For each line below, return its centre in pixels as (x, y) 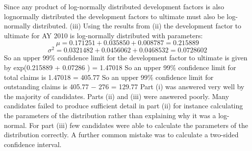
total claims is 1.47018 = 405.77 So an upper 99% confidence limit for (109, 77)
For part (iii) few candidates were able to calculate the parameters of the (139, 125)
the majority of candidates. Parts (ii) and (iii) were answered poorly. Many (117, 96)
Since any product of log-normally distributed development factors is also (114, 6)
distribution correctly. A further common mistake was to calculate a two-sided (121, 135)
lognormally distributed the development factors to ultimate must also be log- (121, 16)
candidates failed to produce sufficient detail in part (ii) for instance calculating (124, 106)
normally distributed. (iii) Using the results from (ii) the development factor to (123, 26)
